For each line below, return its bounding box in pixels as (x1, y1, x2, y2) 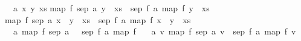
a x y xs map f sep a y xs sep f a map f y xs (13, 2, 210, 14)
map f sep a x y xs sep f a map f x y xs (5, 13, 191, 26)
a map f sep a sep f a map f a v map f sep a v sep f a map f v (13, 25, 296, 37)
